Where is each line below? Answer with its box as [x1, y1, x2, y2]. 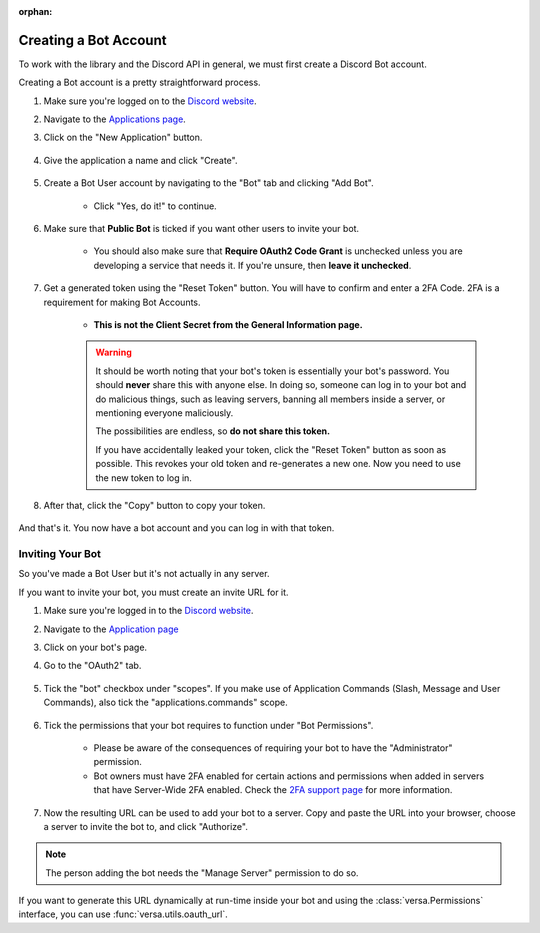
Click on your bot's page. [43, 641, 148, 653]
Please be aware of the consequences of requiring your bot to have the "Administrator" [93, 741, 453, 754]
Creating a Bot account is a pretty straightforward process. [18, 76, 261, 89]
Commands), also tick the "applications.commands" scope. [43, 696, 289, 709]
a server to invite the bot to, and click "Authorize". [43, 820, 249, 832]
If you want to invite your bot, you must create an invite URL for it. [18, 586, 289, 598]
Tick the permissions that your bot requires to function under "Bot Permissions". [43, 719, 374, 731]
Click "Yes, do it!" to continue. [93, 200, 217, 212]
